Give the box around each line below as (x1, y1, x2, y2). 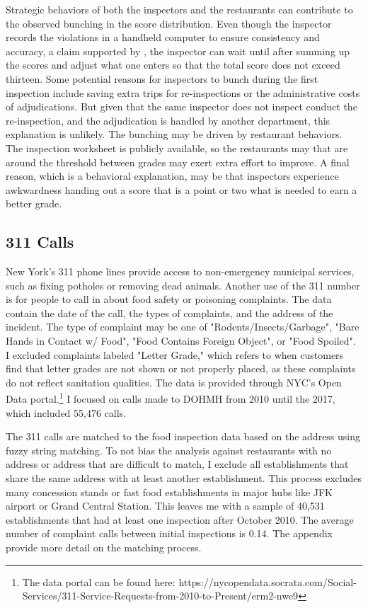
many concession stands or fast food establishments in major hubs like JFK (6, 484, 333, 499)
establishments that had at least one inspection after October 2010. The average (6, 512, 354, 527)
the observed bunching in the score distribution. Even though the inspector (6, 16, 332, 30)
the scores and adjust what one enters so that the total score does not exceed (6, 57, 340, 72)
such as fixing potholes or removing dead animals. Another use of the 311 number (6, 277, 360, 292)
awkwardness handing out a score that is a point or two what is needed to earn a (6, 182, 357, 197)
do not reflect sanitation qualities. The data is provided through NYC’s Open (6, 374, 342, 389)
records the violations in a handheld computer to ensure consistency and (6, 30, 320, 45)
